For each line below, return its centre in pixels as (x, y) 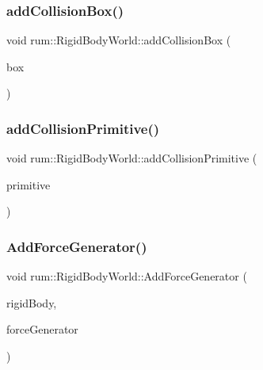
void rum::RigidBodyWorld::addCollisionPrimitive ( (132, 158)
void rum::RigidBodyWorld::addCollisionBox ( (119, 40)
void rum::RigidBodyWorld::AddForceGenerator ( (127, 276)
